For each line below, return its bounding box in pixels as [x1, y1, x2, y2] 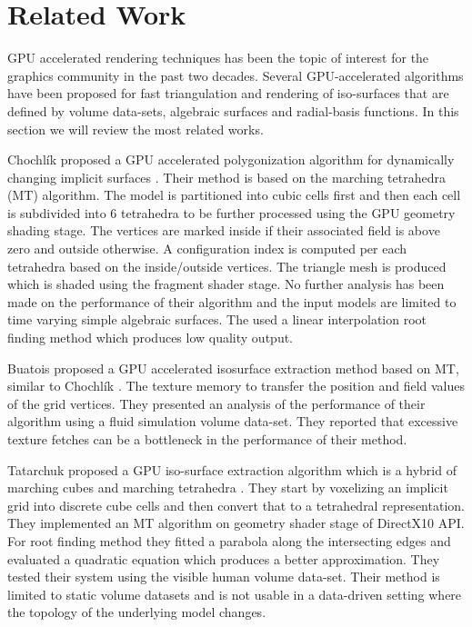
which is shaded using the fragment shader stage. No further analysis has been [7, 274, 445, 294]
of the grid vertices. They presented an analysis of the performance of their [7, 393, 426, 413]
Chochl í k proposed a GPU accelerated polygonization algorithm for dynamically [7, 150, 455, 169]
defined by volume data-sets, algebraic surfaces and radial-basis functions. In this [7, 101, 459, 120]
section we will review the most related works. [7, 119, 264, 138]
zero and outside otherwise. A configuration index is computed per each [7, 239, 407, 258]
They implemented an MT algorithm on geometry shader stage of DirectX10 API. [7, 513, 465, 532]
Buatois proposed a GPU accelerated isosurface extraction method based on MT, [7, 358, 459, 377]
